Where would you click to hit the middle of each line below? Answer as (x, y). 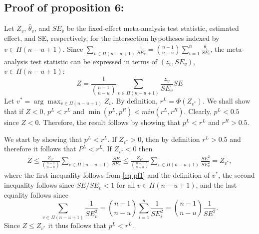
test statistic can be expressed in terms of (94, 61)
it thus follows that (77, 225)
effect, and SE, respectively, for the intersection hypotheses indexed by (112, 38)
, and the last (216, 185)
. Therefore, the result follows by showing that (109, 122)
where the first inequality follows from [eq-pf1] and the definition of (107, 175)
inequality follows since (39, 185)
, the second (237, 175)
